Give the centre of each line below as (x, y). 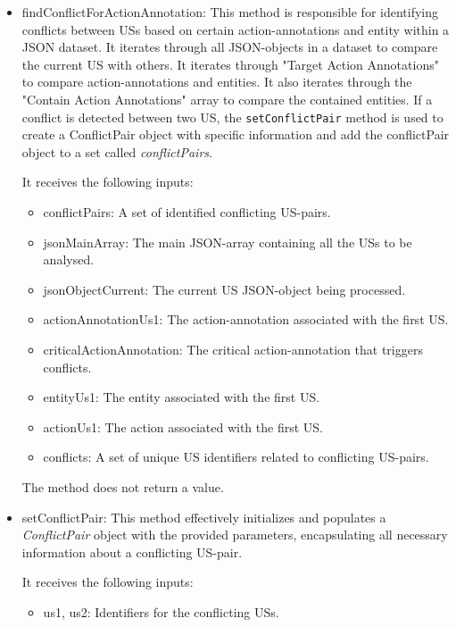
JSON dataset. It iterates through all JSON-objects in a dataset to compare (230, 47)
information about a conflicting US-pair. (132, 552)
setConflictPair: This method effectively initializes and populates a (204, 517)
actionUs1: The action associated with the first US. (183, 426)
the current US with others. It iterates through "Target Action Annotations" (230, 64)
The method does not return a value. (123, 486)
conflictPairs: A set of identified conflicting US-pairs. (187, 212)
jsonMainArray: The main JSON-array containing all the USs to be (228, 242)
